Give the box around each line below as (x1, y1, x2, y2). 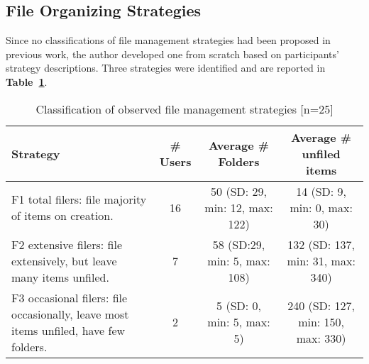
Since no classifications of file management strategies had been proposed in (6, 33, 331, 48)
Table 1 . (6, 74, 48, 89)
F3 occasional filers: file (11, 289, 128, 306)
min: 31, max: (287, 252, 356, 269)
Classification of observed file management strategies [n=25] (35, 100, 334, 117)
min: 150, (298, 314, 345, 331)
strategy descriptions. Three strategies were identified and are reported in (6, 60, 326, 75)
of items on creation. (11, 207, 114, 224)
